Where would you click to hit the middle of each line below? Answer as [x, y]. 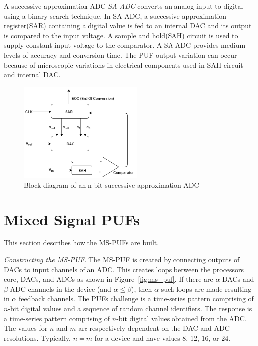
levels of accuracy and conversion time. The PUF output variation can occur [121, 55]
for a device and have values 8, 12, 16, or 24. [163, 337]
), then [142, 288]
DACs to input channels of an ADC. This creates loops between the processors [124, 269]
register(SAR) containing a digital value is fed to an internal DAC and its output [128, 26]
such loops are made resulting [206, 288]
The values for [26, 328]
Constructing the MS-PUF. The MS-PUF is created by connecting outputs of [122, 260]
